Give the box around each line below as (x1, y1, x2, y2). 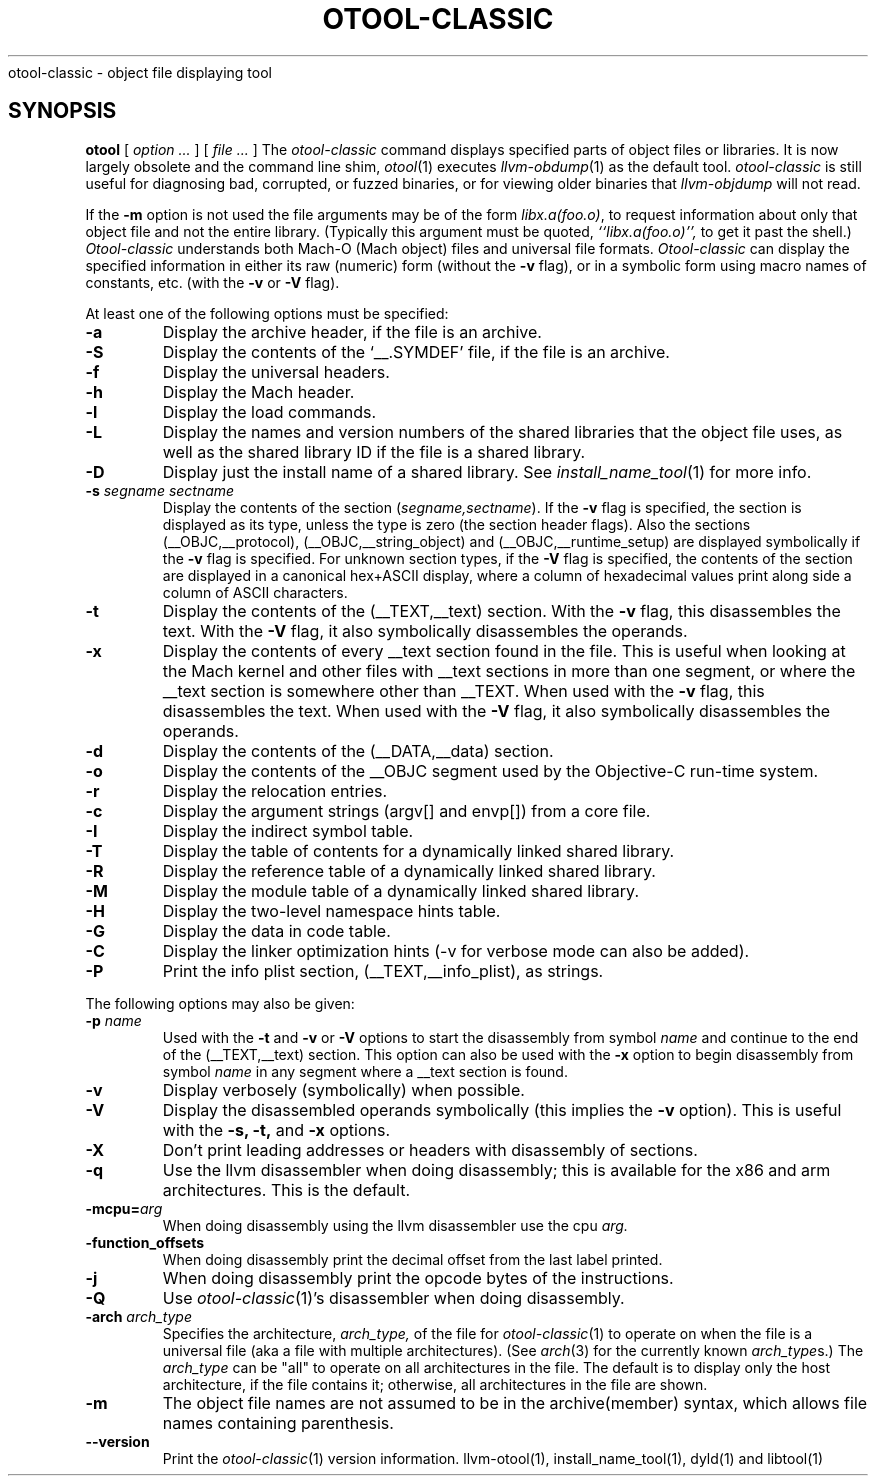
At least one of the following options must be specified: (85, 304, 449, 322)
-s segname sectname (85, 481, 235, 499)
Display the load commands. (162, 401, 377, 422)
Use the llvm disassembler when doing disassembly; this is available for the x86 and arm (162, 1159, 831, 1180)
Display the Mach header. (162, 381, 355, 402)
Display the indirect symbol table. (162, 820, 414, 841)
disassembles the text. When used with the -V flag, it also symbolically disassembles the (162, 700, 831, 721)
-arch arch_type (85, 1307, 193, 1325)
